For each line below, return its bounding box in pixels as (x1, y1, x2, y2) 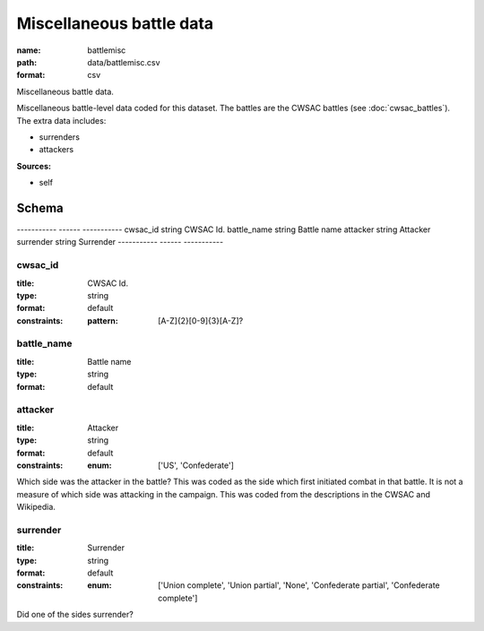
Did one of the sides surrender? (16, 609, 134, 620)
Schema (16, 200, 65, 215)
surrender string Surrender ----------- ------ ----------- (16, 237, 224, 247)
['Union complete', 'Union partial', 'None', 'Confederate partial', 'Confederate (158, 580, 440, 591)
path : (16, 56, 38, 67)
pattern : (87, 315, 118, 326)
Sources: (16, 160, 51, 171)
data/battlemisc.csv (87, 56, 160, 67)
